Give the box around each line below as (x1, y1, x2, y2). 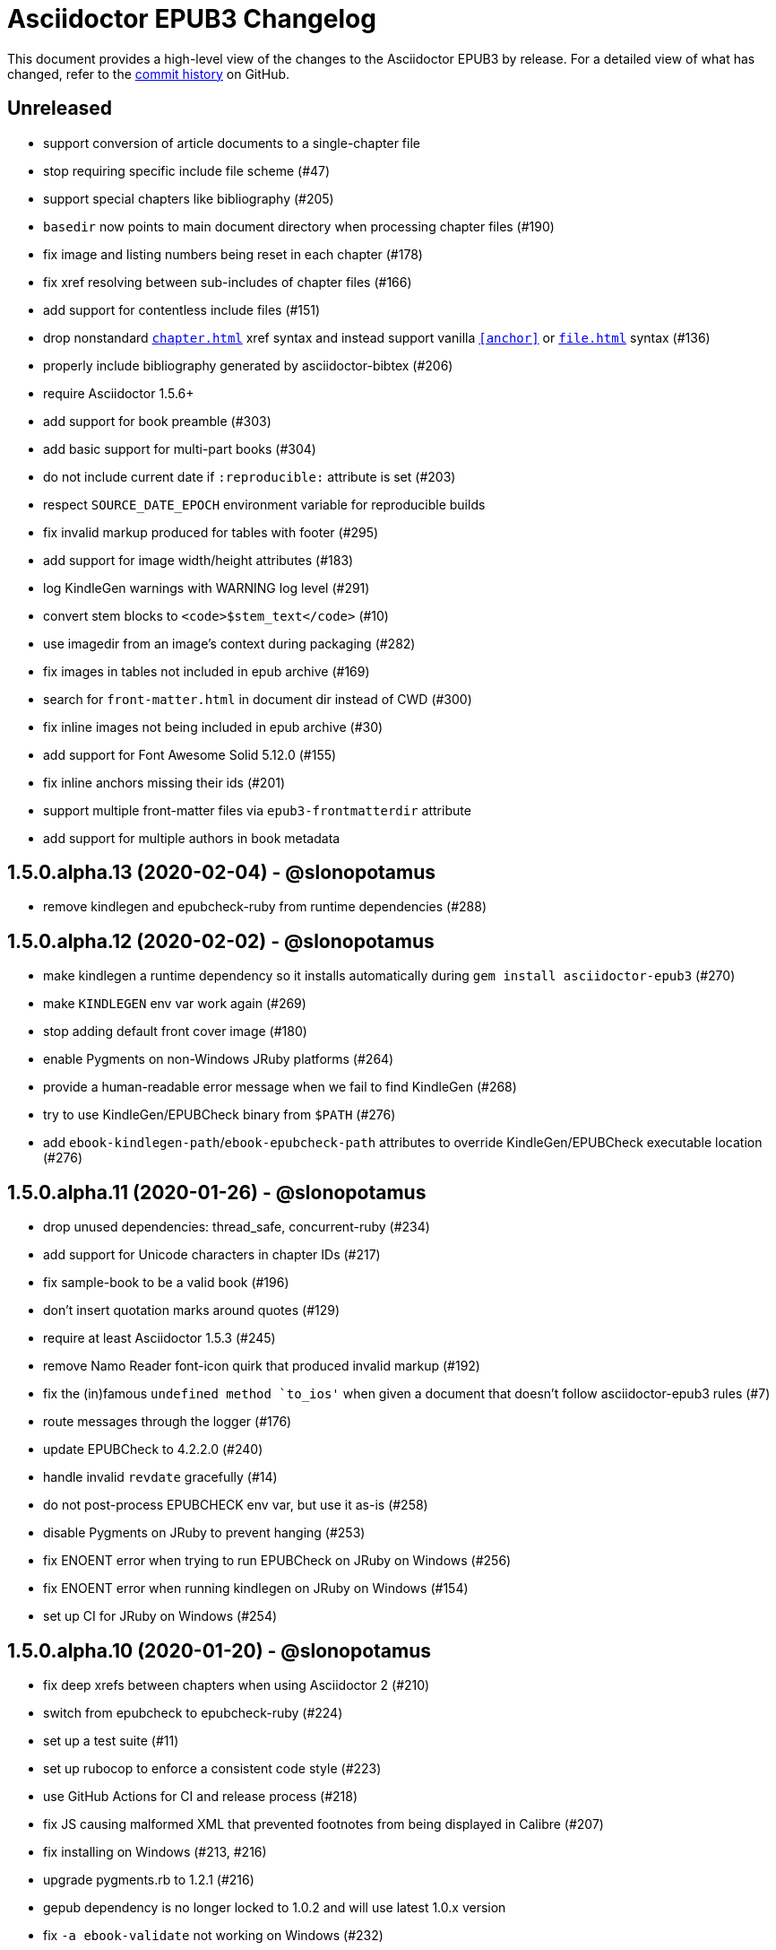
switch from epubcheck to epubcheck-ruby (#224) (43, 1704, 343, 1720)
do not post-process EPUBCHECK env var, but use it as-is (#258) (43, 1497, 428, 1513)
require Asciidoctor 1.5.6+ (43, 385, 194, 401)
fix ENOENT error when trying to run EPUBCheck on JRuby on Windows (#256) (43, 1553, 512, 1569)
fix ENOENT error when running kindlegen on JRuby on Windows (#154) (43, 1580, 469, 1597)
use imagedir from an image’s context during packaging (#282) (43, 635, 416, 651)
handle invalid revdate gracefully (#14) (43, 1469, 278, 1485)
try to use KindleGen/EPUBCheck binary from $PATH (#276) (43, 1107, 396, 1123)
